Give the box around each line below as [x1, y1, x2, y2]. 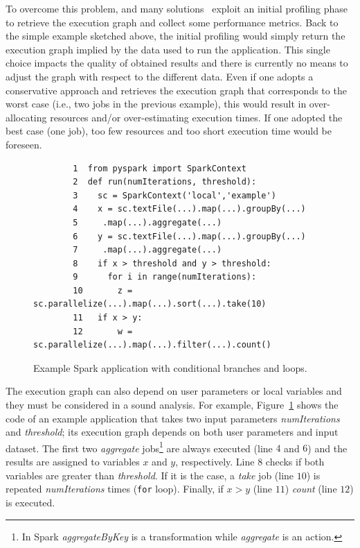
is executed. [6, 495, 55, 509]
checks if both [265, 454, 325, 469]
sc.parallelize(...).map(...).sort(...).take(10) [33, 299, 267, 309]
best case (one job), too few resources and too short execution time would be [6, 123, 332, 138]
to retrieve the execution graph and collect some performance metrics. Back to [6, 15, 339, 29]
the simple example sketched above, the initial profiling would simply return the [6, 28, 345, 43]
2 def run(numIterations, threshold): [73, 177, 257, 187]
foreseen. [6, 137, 42, 151]
